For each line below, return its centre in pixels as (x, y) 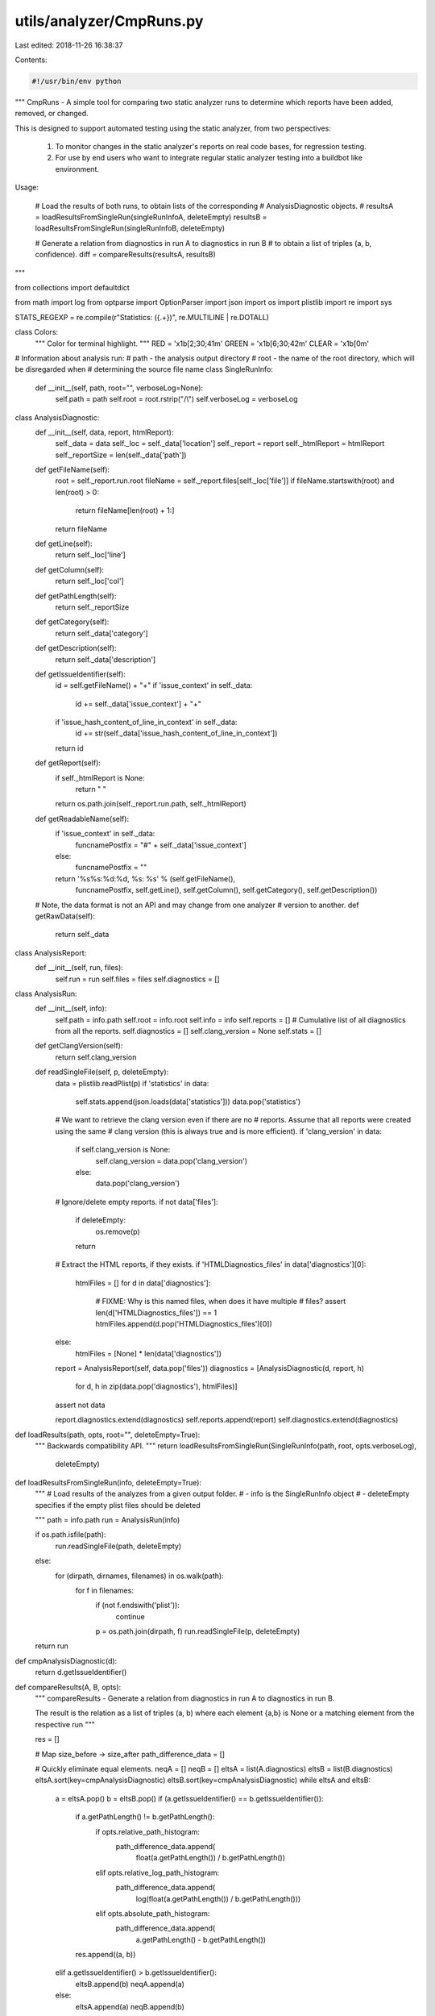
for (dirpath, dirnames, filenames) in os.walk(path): (140, 1576)
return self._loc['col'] (89, 581)
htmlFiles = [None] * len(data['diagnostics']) (148, 1353)
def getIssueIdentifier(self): (81, 674)
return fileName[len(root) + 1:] (125, 510)
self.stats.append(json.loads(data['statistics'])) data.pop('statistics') (188, 1102)
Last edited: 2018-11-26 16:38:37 (69, 45)
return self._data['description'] (106, 659)
